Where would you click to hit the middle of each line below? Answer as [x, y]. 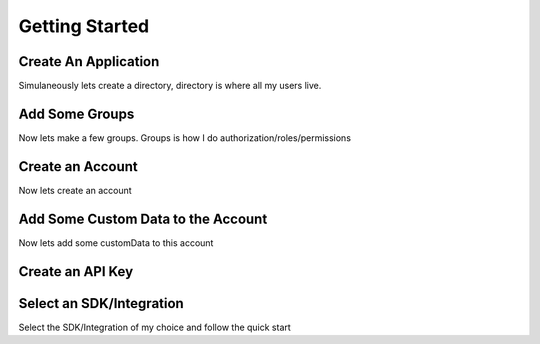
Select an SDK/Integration [101, 303]
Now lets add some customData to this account [116, 242]
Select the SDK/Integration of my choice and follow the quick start [155, 327]
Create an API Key [76, 271]
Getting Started [84, 26]
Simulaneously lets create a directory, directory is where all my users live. [170, 86]
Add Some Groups [76, 113]
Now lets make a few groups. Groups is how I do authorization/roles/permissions [185, 137]
